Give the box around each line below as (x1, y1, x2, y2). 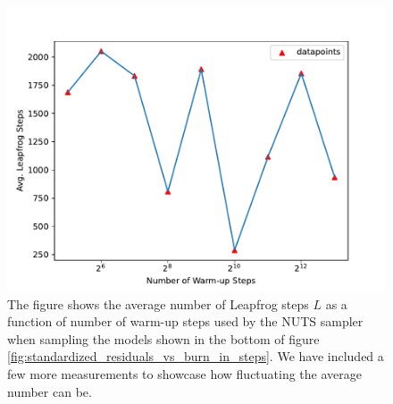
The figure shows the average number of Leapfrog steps (7, 294, 309, 313)
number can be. (7, 382, 92, 400)
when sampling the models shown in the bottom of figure (7, 329, 320, 348)
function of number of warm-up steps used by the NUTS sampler (7, 312, 364, 331)
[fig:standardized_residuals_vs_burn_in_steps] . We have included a (7, 347, 384, 366)
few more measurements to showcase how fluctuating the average (7, 364, 363, 383)
